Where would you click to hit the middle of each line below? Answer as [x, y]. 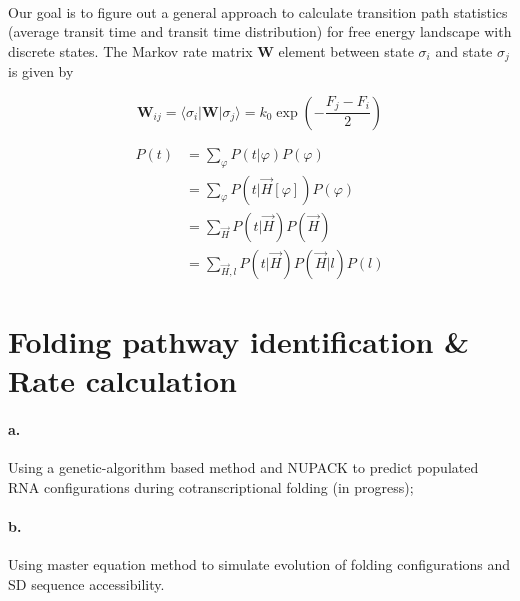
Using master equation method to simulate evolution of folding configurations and [259, 564]
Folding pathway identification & [239, 340]
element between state [346, 50]
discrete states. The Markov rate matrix [130, 50]
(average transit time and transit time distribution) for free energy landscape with [260, 31]
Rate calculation [122, 380]
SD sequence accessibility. [86, 583]
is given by [41, 71]
